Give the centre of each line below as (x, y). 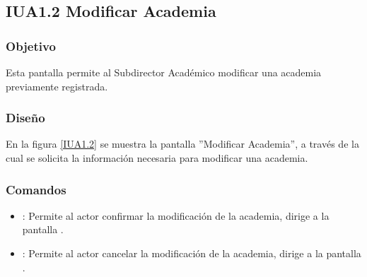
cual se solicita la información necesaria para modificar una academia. (157, 158)
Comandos (36, 189)
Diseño (25, 118)
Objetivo (31, 46)
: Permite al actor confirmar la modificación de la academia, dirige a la (176, 215)
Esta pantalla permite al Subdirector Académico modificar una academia (164, 72)
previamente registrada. (57, 86)
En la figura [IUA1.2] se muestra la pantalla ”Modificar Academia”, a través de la (182, 144)
